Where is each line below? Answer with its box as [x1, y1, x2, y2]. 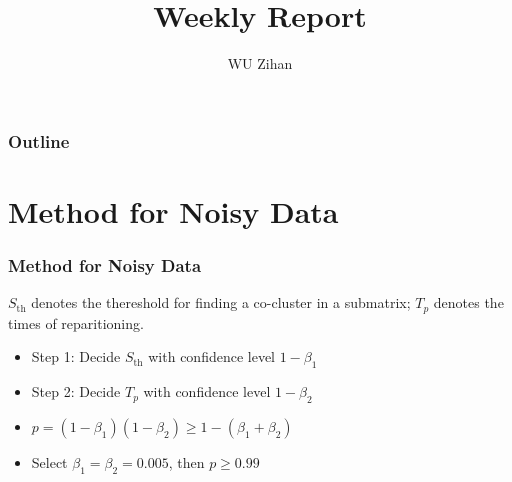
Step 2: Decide [31, 381, 121, 402]
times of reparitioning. [8, 312, 144, 333]
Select [31, 451, 68, 472]
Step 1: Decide [31, 346, 121, 367]
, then [168, 451, 205, 472]
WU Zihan [227, 53, 293, 74]
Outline [8, 128, 70, 153]
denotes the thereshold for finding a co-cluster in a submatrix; [31, 292, 411, 313]
